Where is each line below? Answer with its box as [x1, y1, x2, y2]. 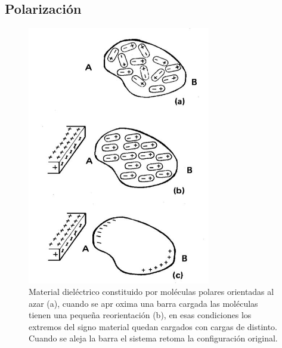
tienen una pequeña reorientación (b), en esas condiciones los [29, 309, 252, 321]
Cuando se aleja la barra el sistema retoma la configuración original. [29, 332, 278, 344]
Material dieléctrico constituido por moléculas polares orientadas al [29, 285, 274, 298]
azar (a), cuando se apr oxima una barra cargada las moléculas [29, 297, 258, 309]
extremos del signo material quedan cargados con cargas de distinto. [29, 320, 278, 332]
